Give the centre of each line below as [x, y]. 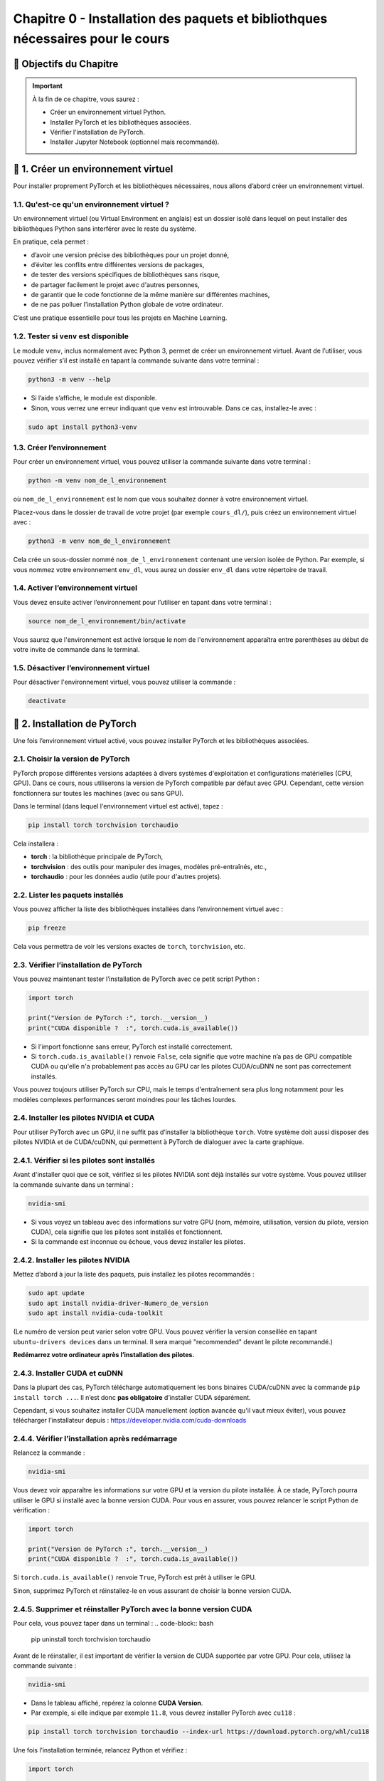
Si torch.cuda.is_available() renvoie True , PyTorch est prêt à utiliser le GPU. [135, 1577]
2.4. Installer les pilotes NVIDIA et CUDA [84, 1118]
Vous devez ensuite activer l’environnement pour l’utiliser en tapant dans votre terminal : [142, 602]
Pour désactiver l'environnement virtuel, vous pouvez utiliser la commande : [124, 682]
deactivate [47, 701]
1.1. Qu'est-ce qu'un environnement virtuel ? [91, 204]
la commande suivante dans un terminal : [74, 1184]
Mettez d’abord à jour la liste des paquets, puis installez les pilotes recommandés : [134, 1274]
